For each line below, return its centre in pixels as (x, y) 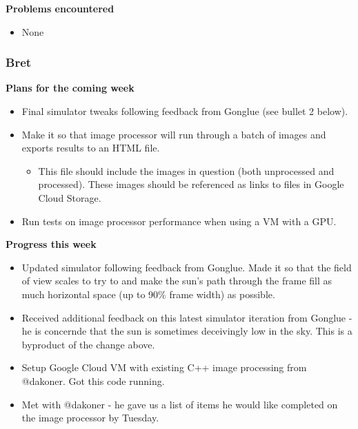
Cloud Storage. (70, 197)
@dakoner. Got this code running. (93, 380)
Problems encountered (60, 8)
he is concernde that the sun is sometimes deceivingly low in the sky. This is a (187, 331)
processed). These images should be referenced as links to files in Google (191, 184)
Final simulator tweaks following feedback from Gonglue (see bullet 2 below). (185, 111)
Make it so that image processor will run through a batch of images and (174, 134)
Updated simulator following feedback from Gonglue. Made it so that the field (187, 267)
